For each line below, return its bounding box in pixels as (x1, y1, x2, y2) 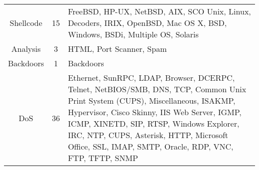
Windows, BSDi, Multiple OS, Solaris (68, 28, 199, 40)
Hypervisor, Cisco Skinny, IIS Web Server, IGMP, (68, 106, 242, 118)
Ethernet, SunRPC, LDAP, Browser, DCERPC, (68, 72, 235, 83)
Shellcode (9, 17, 42, 28)
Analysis (11, 43, 41, 54)
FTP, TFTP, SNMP (68, 152, 138, 164)
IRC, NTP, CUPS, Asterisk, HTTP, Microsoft (68, 129, 229, 141)
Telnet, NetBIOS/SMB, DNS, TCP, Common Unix (68, 83, 247, 95)
